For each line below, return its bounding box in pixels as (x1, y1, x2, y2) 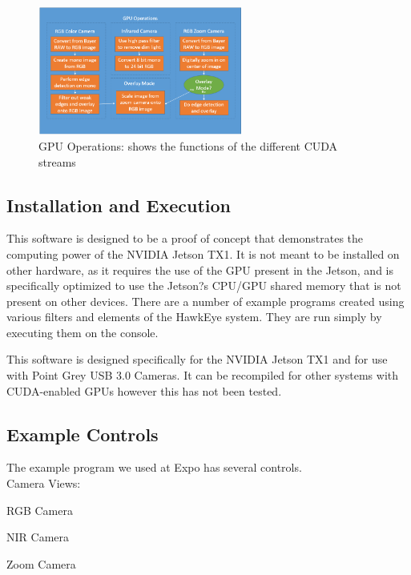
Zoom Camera (6, 555, 76, 572)
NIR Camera (6, 529, 69, 545)
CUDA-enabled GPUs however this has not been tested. (6, 382, 282, 399)
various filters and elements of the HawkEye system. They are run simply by (6, 308, 382, 325)
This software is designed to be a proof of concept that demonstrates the (6, 230, 364, 247)
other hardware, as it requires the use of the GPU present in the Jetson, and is (6, 261, 393, 278)
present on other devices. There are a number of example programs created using (6, 292, 405, 309)
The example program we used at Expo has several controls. (6, 459, 302, 476)
